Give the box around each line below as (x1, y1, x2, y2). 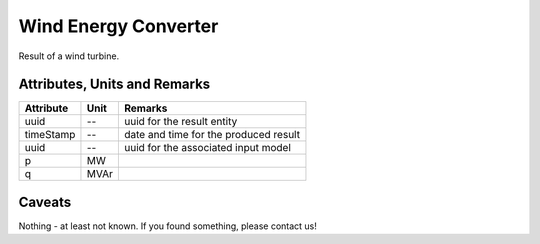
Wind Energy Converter (18, 15, 219, 37)
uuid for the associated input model (123, 141, 292, 155)
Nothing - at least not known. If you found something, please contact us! (18, 220, 317, 232)
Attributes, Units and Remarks (18, 76, 211, 93)
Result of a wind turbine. (18, 50, 120, 62)
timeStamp (24, 128, 76, 142)
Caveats (18, 193, 72, 210)
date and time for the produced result (123, 128, 300, 142)
